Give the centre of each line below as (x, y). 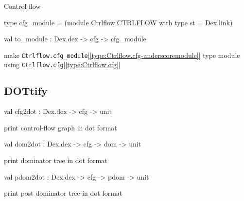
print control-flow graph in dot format (61, 127)
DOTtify (26, 91)
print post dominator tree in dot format (63, 193)
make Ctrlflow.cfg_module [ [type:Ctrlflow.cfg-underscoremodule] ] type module (122, 55)
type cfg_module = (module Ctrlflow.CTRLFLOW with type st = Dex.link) (118, 22)
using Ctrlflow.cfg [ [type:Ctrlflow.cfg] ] (62, 64)
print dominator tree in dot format (56, 160)
